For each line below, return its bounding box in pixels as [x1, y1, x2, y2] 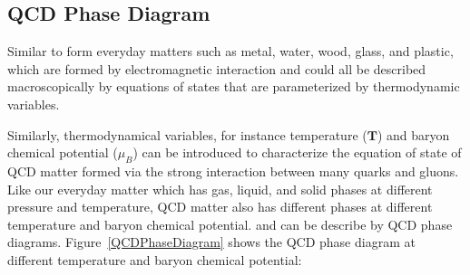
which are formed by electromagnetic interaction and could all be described [7, 59, 426, 78]
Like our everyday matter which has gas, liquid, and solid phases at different [7, 179, 433, 198]
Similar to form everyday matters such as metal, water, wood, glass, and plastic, [7, 42, 454, 61]
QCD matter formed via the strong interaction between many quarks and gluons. [7, 161, 459, 180]
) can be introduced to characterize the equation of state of [132, 143, 462, 162]
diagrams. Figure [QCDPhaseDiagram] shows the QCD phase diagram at [7, 232, 416, 251]
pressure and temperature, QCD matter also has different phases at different [7, 197, 433, 216]
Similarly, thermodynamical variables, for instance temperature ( [7, 125, 367, 144]
